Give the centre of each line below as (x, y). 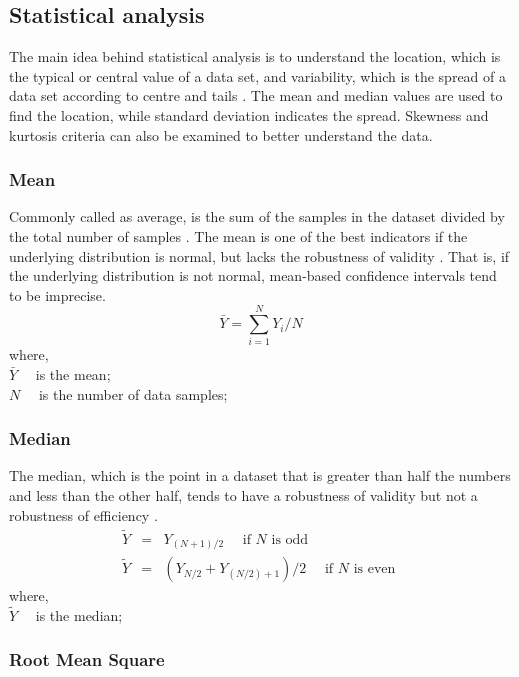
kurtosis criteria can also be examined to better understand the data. (221, 134)
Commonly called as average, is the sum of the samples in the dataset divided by (257, 216)
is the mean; (73, 374)
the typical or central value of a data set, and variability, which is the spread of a (257, 75)
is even (374, 569)
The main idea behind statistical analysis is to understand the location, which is (255, 56)
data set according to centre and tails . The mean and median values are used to (256, 95)
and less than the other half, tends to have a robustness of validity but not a (243, 495)
